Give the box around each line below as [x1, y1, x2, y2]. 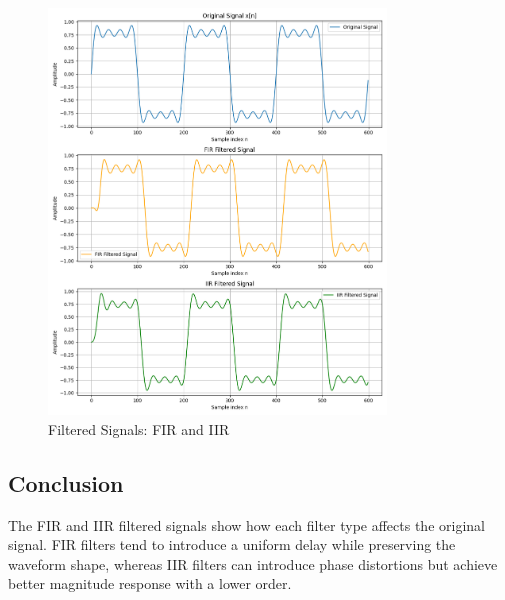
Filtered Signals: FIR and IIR [48, 418, 230, 439]
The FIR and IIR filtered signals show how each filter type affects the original [8, 514, 485, 535]
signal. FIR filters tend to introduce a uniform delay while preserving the [8, 534, 456, 555]
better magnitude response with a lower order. [8, 573, 292, 594]
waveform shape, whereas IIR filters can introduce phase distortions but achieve [8, 553, 498, 574]
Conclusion [8, 467, 124, 498]
